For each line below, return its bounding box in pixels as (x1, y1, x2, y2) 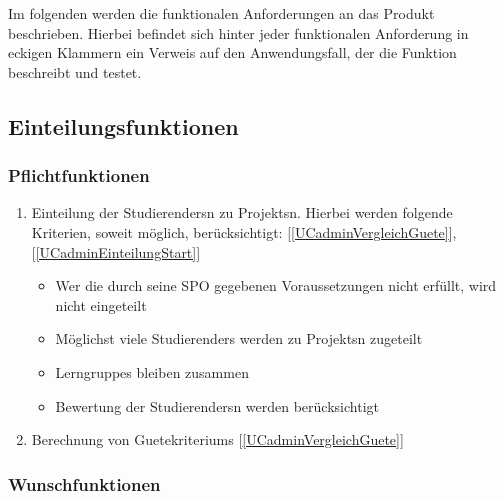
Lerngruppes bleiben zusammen (55, 361, 249, 382)
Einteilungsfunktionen (8, 110, 239, 141)
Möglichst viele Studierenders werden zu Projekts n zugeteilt (55, 328, 423, 349)
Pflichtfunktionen (8, 163, 150, 188)
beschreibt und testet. (8, 61, 142, 82)
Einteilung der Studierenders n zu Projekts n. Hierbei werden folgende (31, 202, 453, 223)
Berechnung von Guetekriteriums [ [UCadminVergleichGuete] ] (31, 429, 404, 450)
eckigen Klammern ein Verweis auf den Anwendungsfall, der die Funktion (8, 42, 457, 63)
